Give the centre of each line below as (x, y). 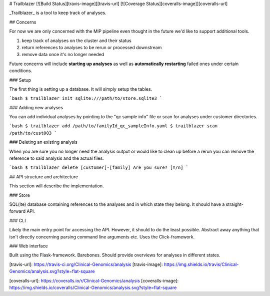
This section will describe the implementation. (56, 186)
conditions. (21, 71)
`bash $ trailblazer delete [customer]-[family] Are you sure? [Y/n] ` (99, 168)
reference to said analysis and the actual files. (57, 158)
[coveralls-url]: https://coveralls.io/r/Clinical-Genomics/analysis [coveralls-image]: (94, 280)
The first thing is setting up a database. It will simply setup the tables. (81, 89)
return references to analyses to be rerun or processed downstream (92, 47)
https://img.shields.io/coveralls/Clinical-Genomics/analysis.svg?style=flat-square (93, 287)
